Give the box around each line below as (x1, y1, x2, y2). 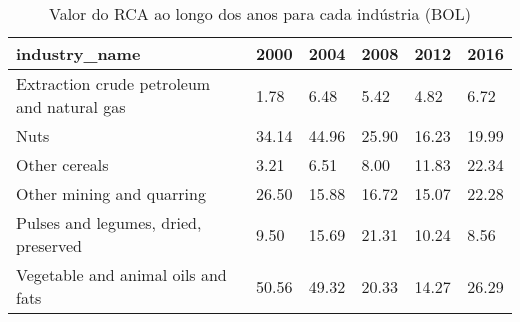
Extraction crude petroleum (16, 72, 211, 95)
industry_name (16, 42, 141, 65)
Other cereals (16, 153, 109, 176)
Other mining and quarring (16, 182, 206, 205)
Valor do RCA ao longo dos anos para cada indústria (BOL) (49, 2, 471, 25)
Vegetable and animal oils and (16, 263, 227, 286)
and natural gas (16, 95, 126, 118)
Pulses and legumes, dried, (16, 211, 202, 234)
